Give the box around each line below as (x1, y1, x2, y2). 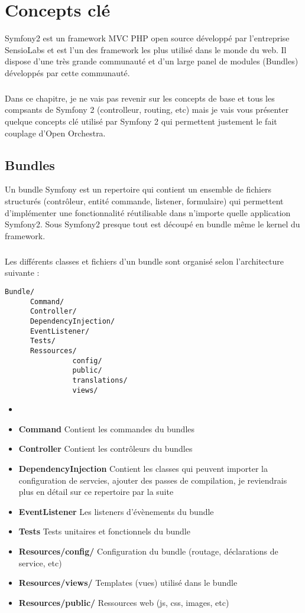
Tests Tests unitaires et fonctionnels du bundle (18, 525, 190, 537)
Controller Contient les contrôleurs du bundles (18, 442, 193, 455)
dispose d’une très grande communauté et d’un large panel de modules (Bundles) (5, 55, 298, 67)
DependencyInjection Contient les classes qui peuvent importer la (18, 462, 268, 474)
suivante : (5, 266, 40, 279)
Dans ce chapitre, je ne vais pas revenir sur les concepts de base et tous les (5, 92, 275, 104)
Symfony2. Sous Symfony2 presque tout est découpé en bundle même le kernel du (5, 218, 300, 230)
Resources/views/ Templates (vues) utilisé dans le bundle (18, 576, 238, 589)
